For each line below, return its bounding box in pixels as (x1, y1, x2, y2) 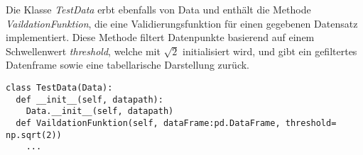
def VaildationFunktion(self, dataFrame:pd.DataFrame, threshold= (16, 117, 337, 128)
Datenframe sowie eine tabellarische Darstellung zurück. (6, 57, 249, 72)
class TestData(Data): (6, 82, 113, 93)
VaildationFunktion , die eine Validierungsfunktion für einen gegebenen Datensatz (6, 16, 358, 30)
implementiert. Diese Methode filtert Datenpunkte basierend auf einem (6, 30, 315, 45)
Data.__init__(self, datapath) (26, 106, 174, 117)
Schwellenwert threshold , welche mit (6, 43, 161, 58)
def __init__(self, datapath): (16, 94, 163, 105)
